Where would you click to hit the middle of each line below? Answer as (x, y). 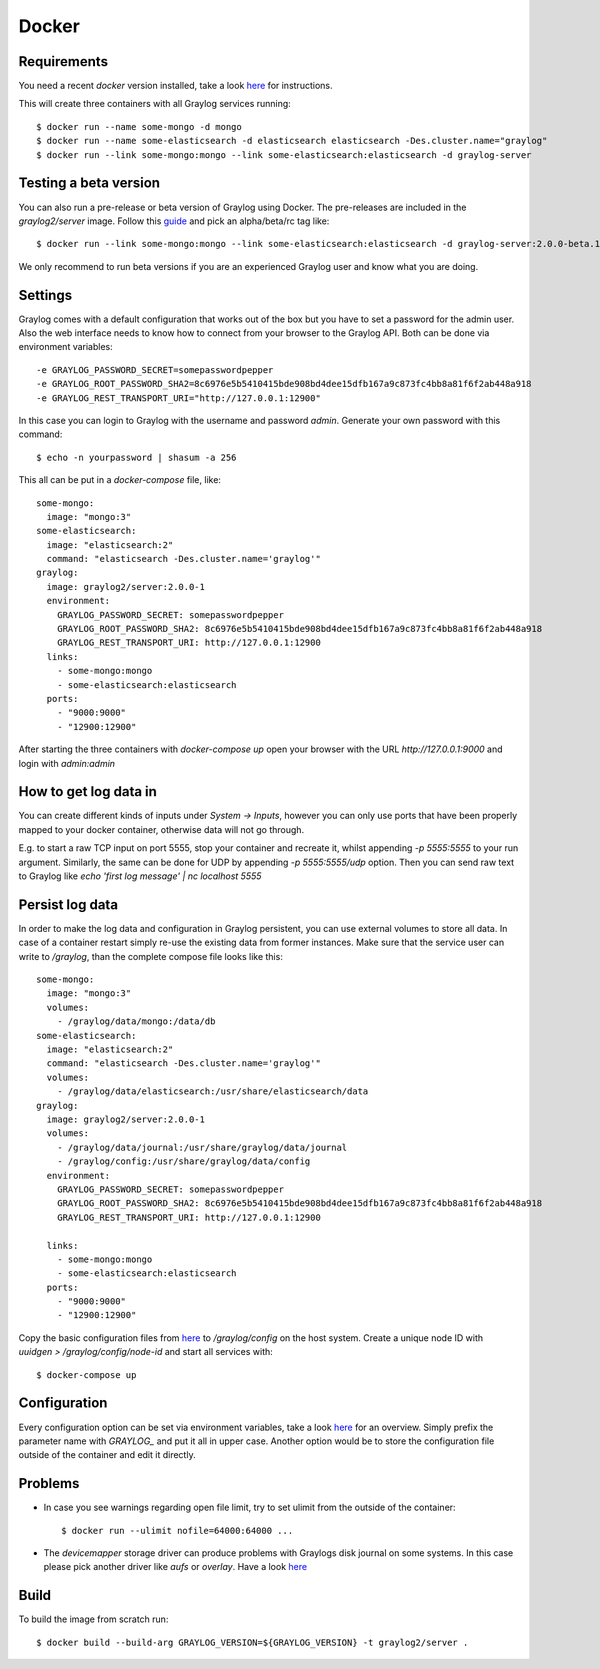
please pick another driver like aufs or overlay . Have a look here (175, 1567)
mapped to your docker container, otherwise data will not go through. (161, 829)
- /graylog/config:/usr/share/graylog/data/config (183, 1161)
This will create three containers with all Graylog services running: (155, 104)
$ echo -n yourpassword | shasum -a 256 (136, 457)
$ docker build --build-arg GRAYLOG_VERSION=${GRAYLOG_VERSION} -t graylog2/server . (252, 1642)
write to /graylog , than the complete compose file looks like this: (151, 956)
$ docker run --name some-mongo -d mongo (139, 126)
